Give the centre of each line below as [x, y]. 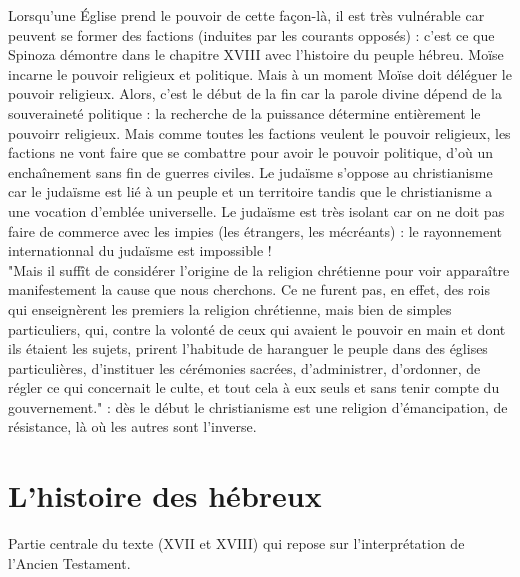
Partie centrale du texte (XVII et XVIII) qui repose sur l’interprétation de [236, 543]
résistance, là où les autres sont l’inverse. [132, 426]
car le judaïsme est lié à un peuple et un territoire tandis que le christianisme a [250, 191]
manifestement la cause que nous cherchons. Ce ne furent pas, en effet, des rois [249, 289]
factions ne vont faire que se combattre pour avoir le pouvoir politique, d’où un [250, 152]
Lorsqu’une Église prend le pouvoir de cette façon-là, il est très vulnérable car [246, 15]
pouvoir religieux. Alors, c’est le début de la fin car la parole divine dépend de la [255, 93]
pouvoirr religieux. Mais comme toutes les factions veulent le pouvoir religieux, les [259, 132]
